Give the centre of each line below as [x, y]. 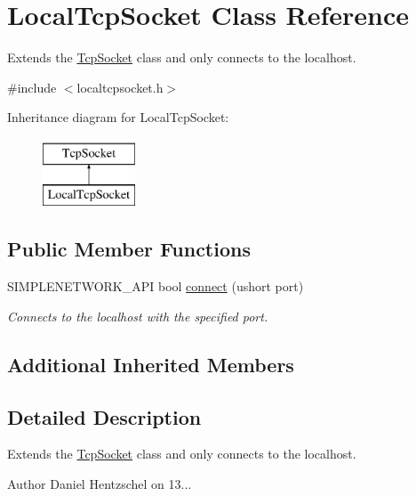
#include [32, 87]
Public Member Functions [129, 249]
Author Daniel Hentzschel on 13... [100, 484]
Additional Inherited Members [151, 364]
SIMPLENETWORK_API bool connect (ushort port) [156, 286]
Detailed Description [104, 416]
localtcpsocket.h [120, 87]
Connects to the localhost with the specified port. [138, 316]
